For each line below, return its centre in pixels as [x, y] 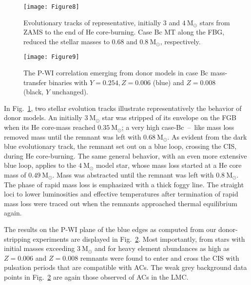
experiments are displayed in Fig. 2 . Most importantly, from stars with [139, 239]
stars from [215, 22]
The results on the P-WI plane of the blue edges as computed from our [110, 229]
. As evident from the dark [207, 136]
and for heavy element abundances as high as [162, 248]
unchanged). [70, 92]
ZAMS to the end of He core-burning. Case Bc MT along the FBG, [124, 32]
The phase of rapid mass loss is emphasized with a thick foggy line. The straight [124, 184]
